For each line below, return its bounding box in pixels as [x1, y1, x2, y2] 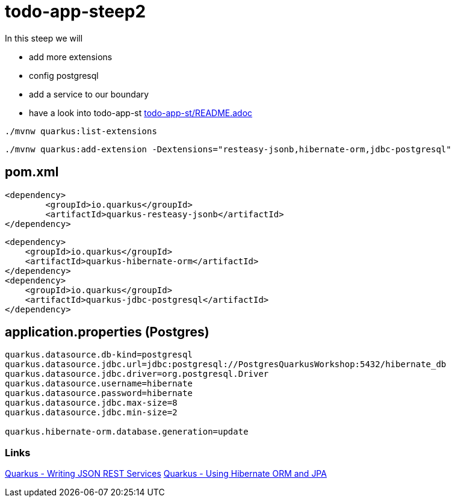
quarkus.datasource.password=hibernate [5, 388, 193, 398]
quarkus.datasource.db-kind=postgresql [5, 350, 193, 360]
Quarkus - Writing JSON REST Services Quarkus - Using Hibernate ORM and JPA [5, 468, 327, 479]
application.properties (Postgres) [5, 324, 209, 340]
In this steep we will [5, 33, 83, 43]
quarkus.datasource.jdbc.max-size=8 [5, 398, 178, 408]
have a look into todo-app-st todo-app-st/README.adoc [29, 107, 253, 118]
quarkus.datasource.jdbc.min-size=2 [5, 407, 178, 418]
